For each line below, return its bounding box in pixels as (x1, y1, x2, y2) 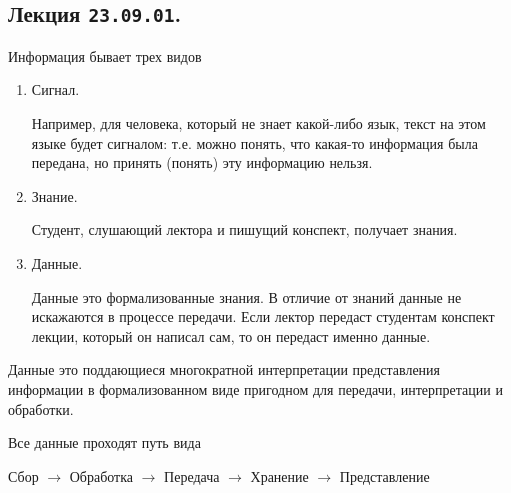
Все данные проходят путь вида (8, 432, 201, 453)
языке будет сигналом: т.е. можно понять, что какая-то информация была (31, 132, 478, 153)
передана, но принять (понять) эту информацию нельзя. (31, 152, 373, 173)
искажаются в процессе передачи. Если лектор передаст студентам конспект (31, 306, 495, 327)
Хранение (250, 465, 309, 486)
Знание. (31, 185, 78, 206)
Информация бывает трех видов (8, 45, 202, 66)
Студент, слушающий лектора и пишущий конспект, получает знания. (31, 219, 458, 240)
